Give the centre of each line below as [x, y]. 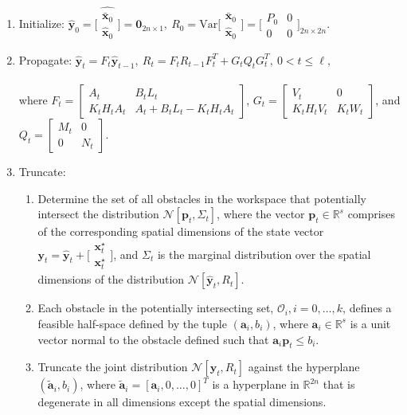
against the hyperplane [304, 367]
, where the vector [261, 214]
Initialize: [41, 23]
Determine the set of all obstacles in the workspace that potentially [202, 198]
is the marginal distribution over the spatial [264, 254]
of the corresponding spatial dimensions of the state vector [181, 231]
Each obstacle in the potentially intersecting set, [156, 308]
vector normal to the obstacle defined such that [153, 339]
